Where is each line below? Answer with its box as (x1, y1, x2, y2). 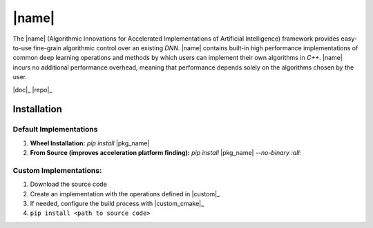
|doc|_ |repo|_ (12, 85, 52, 94)
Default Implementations (12, 125, 98, 134)
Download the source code (30, 180, 107, 189)
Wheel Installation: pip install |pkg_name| (30, 138, 150, 147)
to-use (12, 43, 32, 52)
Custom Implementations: (12, 165, 102, 175)
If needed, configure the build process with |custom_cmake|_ (30, 199, 204, 207)
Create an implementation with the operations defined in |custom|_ (30, 189, 220, 198)
